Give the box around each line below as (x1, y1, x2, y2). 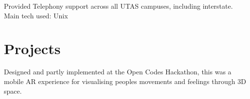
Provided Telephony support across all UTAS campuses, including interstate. (4, 1, 233, 11)
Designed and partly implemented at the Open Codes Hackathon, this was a (4, 67, 232, 77)
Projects (4, 39, 61, 58)
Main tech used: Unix (4, 10, 68, 20)
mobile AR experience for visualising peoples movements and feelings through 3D (4, 76, 246, 86)
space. (4, 85, 22, 96)
